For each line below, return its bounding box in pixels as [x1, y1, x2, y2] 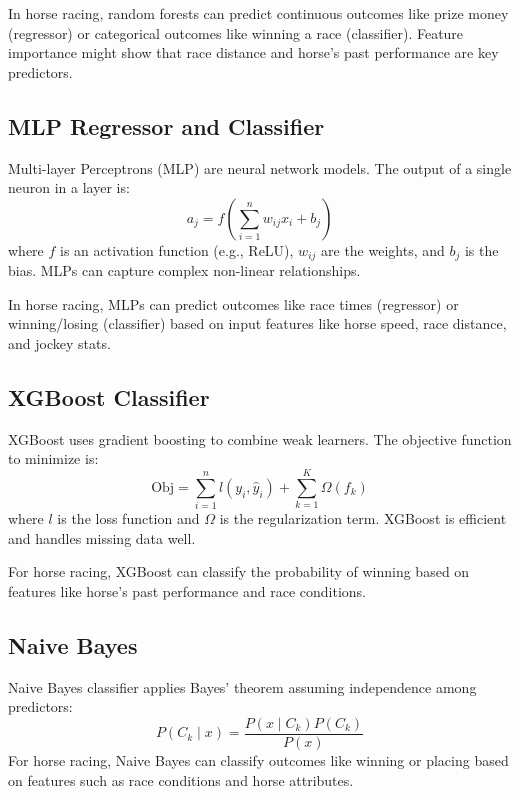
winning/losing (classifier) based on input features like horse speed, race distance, [8, 313, 507, 334]
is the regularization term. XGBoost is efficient [219, 508, 507, 529]
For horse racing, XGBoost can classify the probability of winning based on [8, 561, 470, 582]
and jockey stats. [8, 333, 111, 353]
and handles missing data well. [8, 527, 196, 548]
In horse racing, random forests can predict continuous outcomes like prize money [8, 3, 509, 23]
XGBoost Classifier [8, 381, 210, 412]
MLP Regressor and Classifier [8, 110, 325, 141]
